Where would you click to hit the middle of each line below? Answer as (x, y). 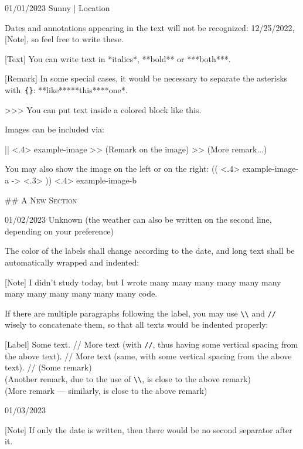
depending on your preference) (59, 231)
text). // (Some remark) (48, 367)
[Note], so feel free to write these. (64, 39)
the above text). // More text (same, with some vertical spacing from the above (148, 356)
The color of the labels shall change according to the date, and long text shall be (150, 251)
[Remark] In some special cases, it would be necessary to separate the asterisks (146, 78)
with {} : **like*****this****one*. (66, 89)
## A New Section (41, 200)
